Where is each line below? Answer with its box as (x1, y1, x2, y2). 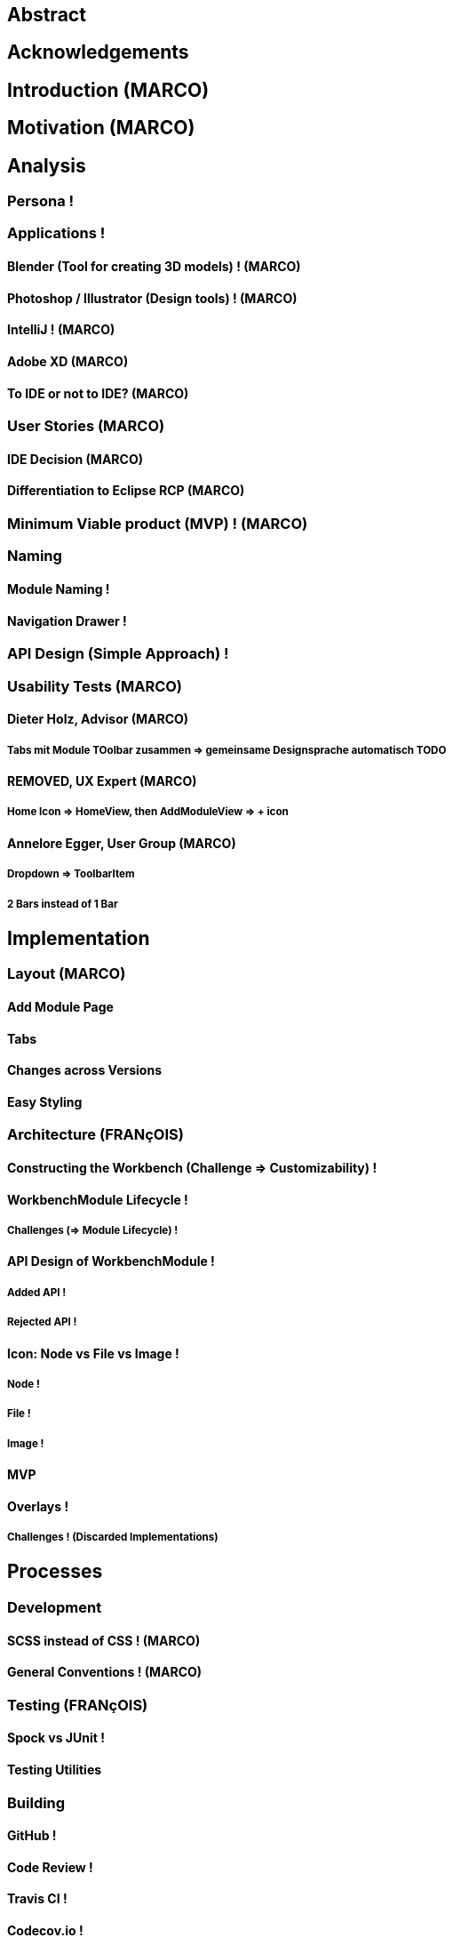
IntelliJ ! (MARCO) (7, 322, 115, 338)
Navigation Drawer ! (7, 613, 127, 629)
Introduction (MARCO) (7, 78, 210, 101)
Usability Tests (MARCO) (7, 677, 183, 695)
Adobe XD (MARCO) (7, 353, 129, 369)
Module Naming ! (7, 581, 110, 597)
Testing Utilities (7, 1761, 102, 1777)
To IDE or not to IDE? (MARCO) (7, 385, 189, 401)
